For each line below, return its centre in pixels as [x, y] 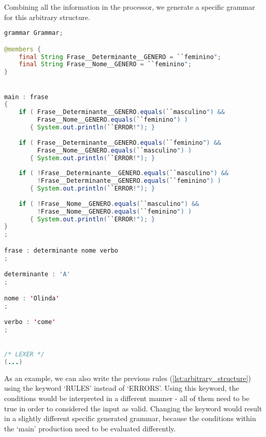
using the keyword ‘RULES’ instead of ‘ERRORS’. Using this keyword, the [122, 388]
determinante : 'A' [37, 274]
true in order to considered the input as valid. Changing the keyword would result [133, 408]
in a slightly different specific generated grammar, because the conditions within [130, 418]
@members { [23, 49]
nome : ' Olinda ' [32, 298]
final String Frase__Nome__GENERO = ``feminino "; [105, 64]
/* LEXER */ [24, 355]
